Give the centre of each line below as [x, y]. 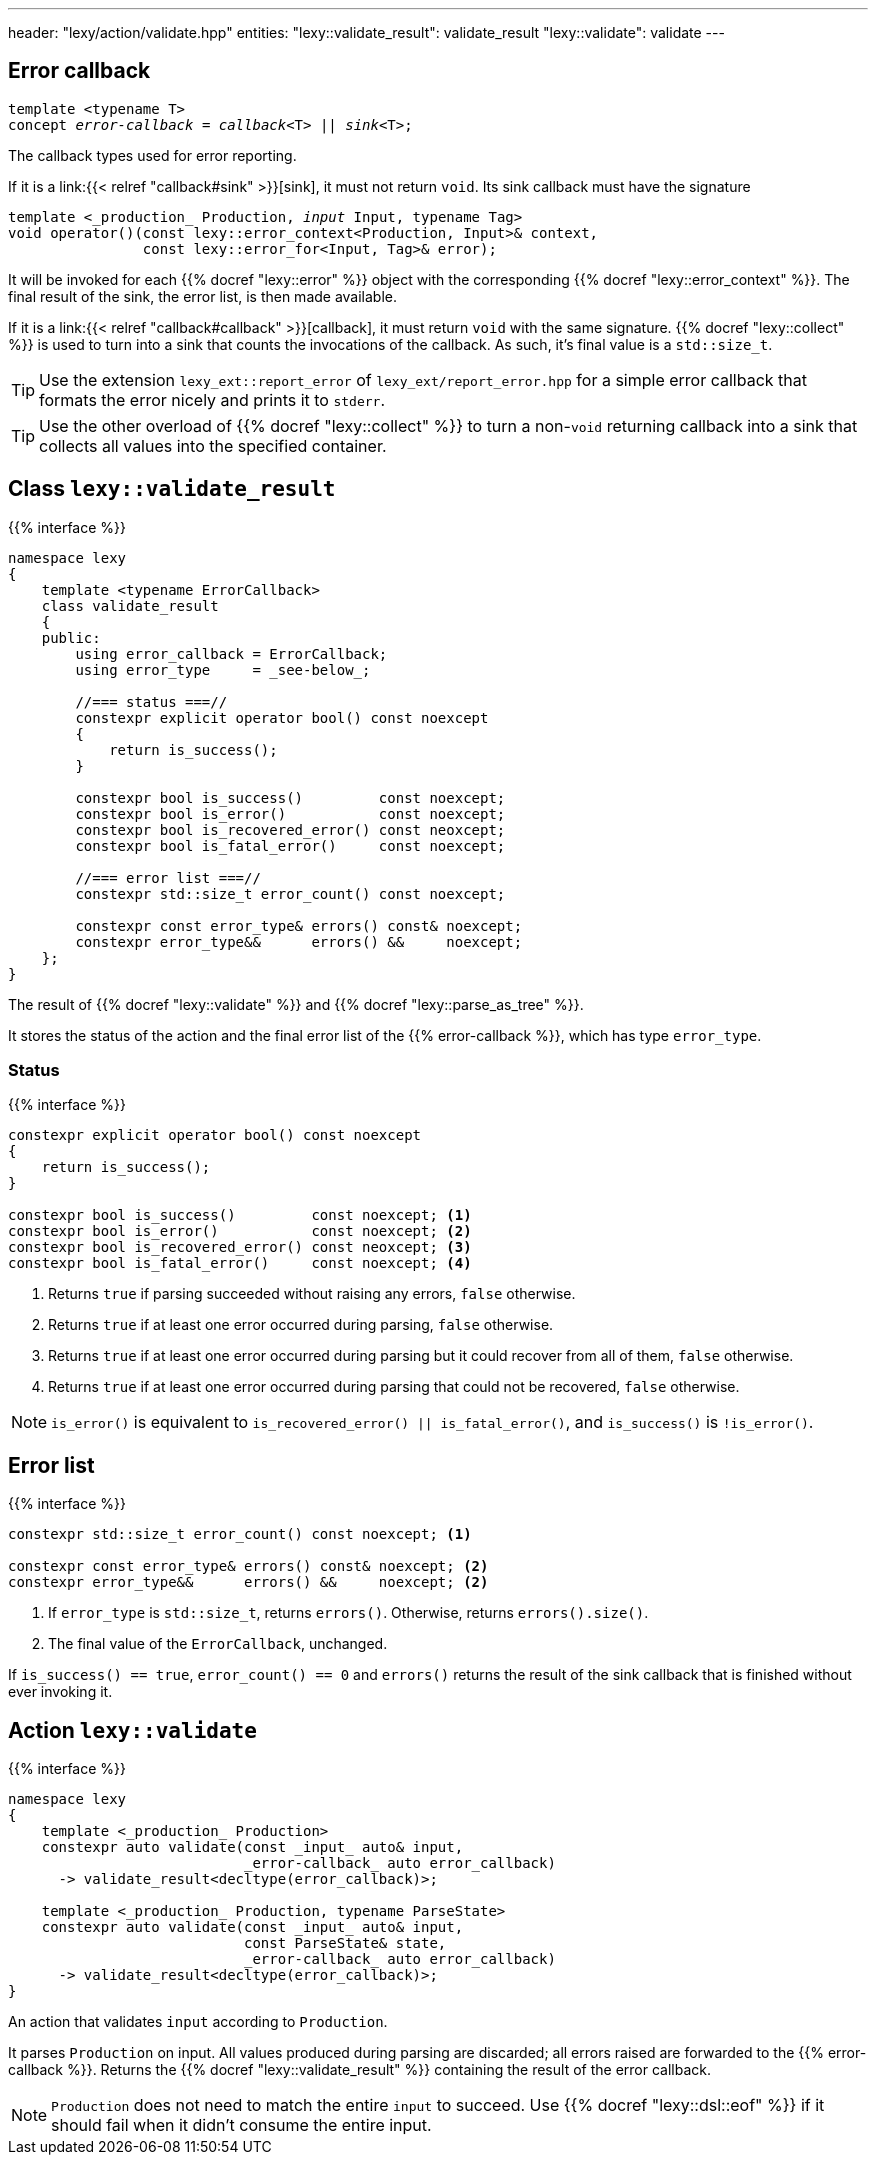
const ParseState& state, [345, 1943]
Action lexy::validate [132, 1730]
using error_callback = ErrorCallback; [231, 653]
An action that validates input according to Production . [198, 2022]
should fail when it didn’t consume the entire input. [241, 2125]
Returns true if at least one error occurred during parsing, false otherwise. [301, 1325]
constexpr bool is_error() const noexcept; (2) [240, 1231]
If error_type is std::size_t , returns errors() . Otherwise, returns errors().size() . [348, 1613]
